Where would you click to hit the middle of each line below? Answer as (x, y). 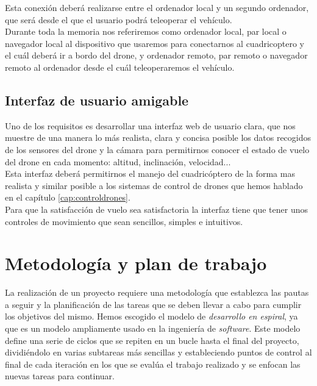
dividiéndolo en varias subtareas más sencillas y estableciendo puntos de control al (158, 352)
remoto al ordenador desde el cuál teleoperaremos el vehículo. (120, 67)
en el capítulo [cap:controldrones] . (68, 197)
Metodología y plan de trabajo (136, 263)
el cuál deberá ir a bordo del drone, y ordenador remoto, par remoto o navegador (156, 55)
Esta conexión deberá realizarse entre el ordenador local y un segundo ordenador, (157, 7)
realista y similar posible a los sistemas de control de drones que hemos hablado (154, 185)
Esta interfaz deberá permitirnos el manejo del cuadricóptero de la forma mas (150, 173)
